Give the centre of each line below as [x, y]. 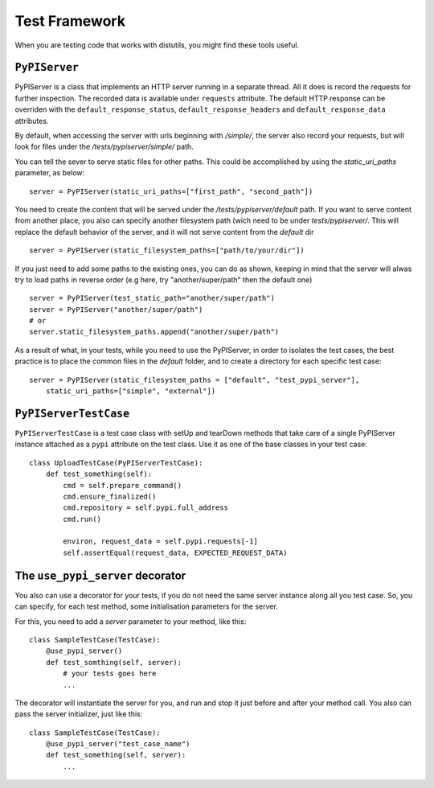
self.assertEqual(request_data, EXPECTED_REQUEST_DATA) [176, 552]
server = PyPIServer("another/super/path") [116, 309]
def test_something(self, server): [116, 755]
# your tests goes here [110, 674]
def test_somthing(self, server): [114, 662]
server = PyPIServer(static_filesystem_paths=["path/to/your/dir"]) [167, 250]
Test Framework [70, 21]
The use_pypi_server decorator [100, 575]
